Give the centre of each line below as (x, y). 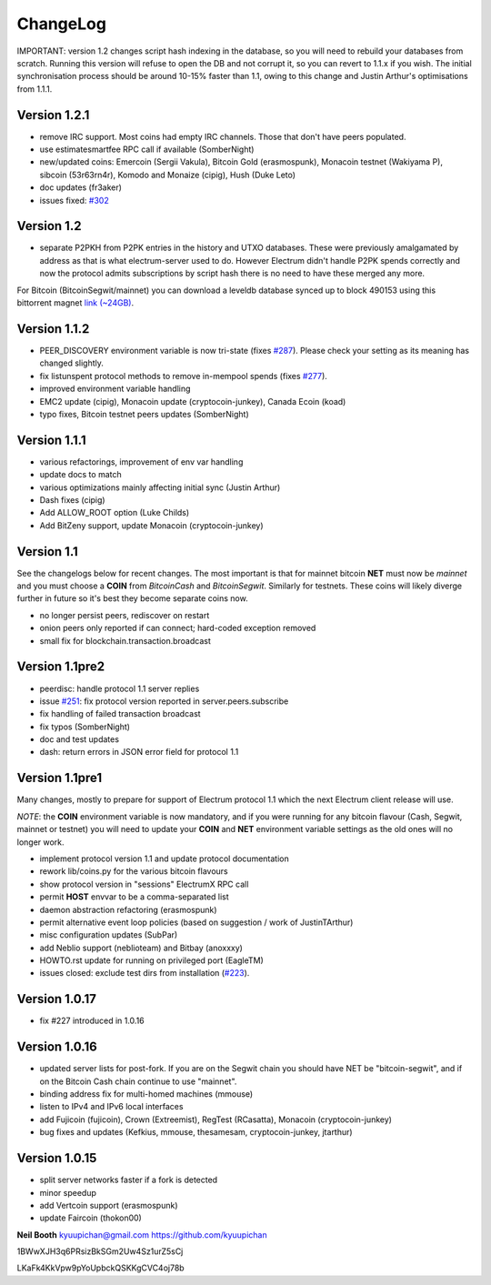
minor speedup (68, 1192)
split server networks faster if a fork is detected (129, 1180)
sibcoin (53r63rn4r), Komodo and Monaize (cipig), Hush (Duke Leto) (167, 175)
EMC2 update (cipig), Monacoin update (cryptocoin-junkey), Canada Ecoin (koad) (193, 401)
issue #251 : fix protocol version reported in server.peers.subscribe (164, 701)
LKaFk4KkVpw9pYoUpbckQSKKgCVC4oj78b (101, 1268)
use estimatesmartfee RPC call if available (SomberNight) (147, 149)
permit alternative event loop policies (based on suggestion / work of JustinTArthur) (196, 922)
